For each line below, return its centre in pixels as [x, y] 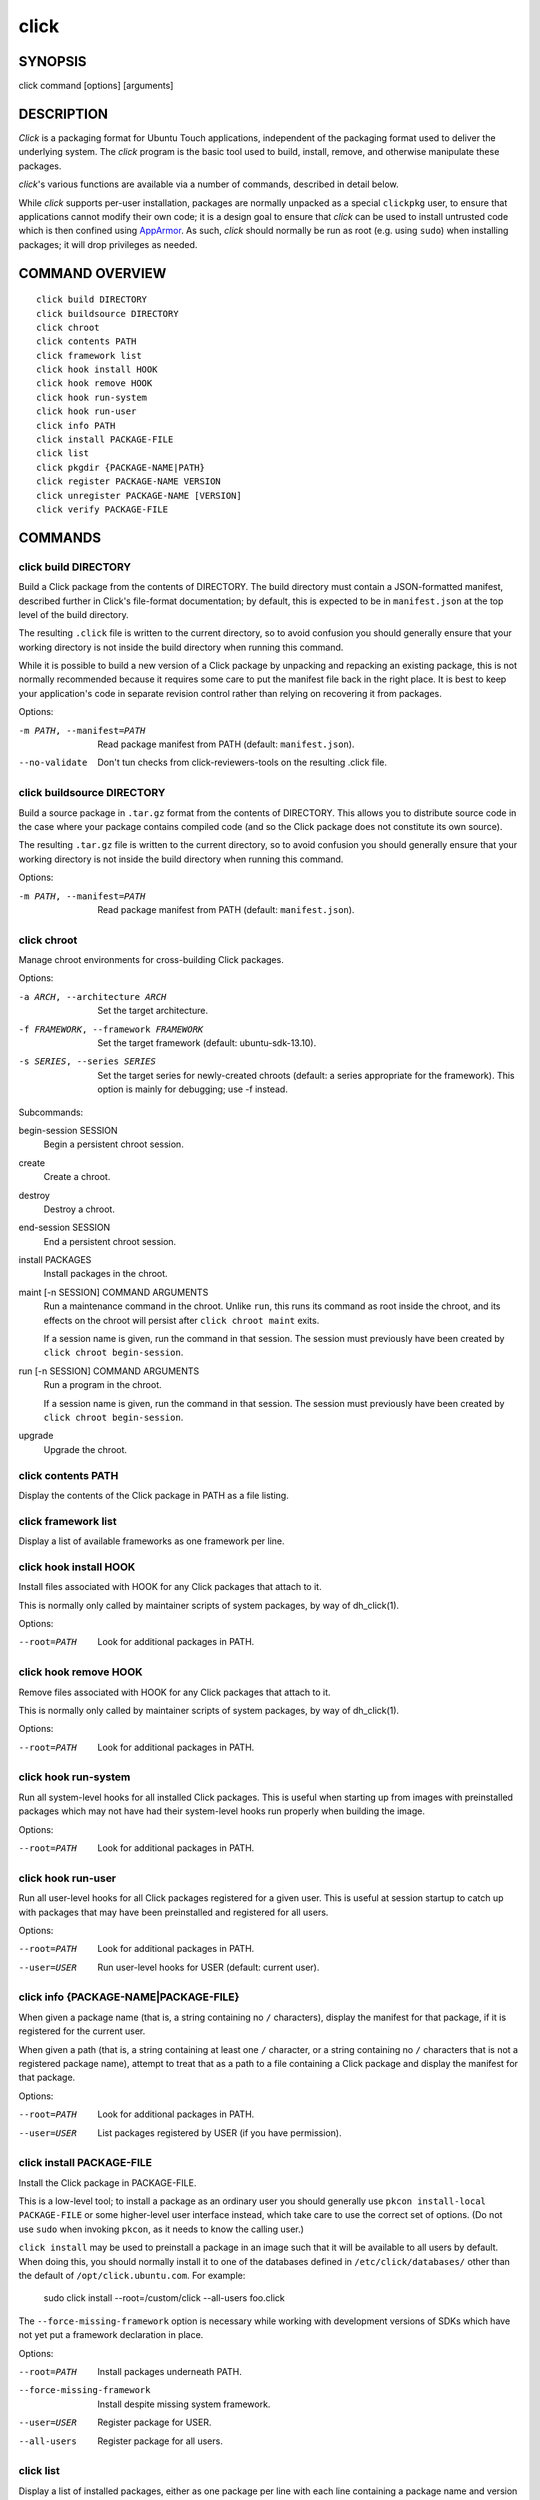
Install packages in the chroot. [106, 1274]
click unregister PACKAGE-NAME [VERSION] [139, 495]
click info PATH [76, 425]
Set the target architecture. [153, 1011]
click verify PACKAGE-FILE [102, 509]
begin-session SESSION [68, 1130]
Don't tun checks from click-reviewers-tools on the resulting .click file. [242, 762]
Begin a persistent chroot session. [113, 1144]
